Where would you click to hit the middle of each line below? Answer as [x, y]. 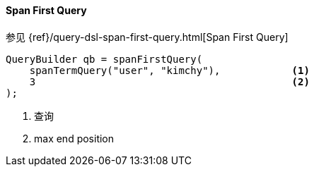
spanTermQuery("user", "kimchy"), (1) [169, 70]
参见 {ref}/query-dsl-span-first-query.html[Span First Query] [147, 37]
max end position [74, 138]
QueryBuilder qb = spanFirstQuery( [104, 59]
